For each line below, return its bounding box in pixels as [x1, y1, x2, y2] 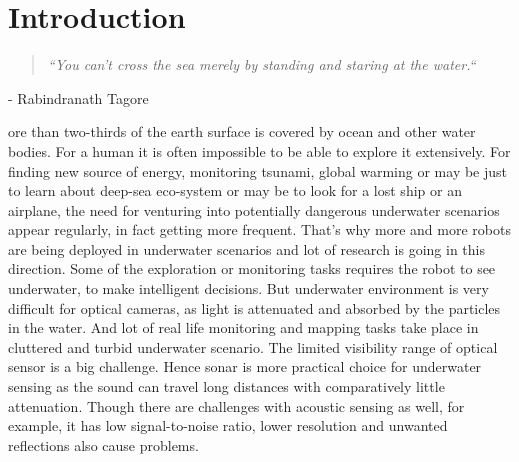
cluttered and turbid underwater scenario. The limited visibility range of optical [8, 336, 498, 357]
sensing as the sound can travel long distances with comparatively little [8, 376, 445, 397]
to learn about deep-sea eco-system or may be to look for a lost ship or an [8, 180, 462, 201]
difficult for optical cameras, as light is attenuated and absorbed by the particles [8, 297, 501, 318]
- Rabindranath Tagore [8, 87, 149, 108]
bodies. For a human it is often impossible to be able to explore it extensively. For [8, 140, 511, 161]
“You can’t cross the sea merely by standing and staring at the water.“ [47, 54, 476, 75]
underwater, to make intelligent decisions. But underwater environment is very [8, 278, 489, 299]
